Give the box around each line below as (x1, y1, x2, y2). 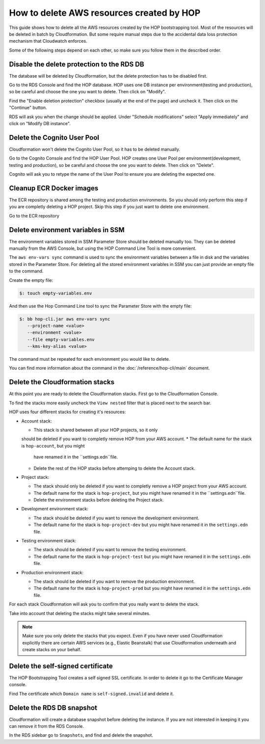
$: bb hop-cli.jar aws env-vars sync (19, 316, 110, 321)
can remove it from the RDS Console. (9, 723, 84, 729)
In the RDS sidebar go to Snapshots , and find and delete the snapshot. (9, 732, 153, 738)
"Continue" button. (9, 105, 47, 110)
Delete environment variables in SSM (9, 226, 125, 234)
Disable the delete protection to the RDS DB (9, 60, 144, 68)
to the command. (9, 268, 44, 274)
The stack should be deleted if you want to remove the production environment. (33, 578, 195, 584)
